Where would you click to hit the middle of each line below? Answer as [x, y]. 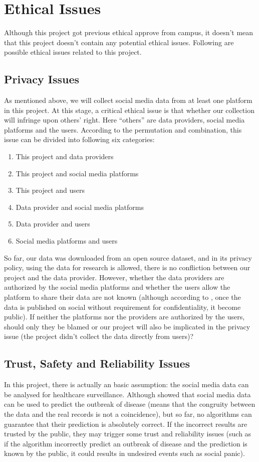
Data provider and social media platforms [80, 207]
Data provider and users [53, 224]
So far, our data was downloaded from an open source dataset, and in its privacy [128, 257]
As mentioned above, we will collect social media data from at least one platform [128, 100]
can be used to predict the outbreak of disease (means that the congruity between [130, 404]
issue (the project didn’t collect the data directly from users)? [99, 336]
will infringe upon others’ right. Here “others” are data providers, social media [124, 120]
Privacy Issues [42, 79]
